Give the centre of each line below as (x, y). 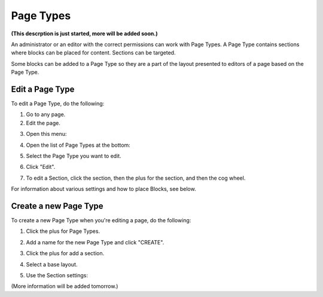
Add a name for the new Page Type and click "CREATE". (95, 242)
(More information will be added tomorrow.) (65, 286)
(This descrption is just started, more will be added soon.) (84, 34)
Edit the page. (43, 123)
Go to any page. (46, 114)
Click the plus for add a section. (65, 253)
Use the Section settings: (57, 275)
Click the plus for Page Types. (63, 231)
